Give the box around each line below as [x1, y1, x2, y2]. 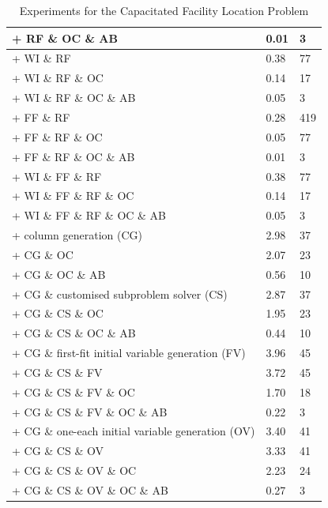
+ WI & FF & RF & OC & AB [12, 207, 167, 224]
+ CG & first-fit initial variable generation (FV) [12, 344, 246, 361]
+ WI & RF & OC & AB [12, 89, 136, 106]
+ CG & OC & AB [12, 265, 106, 282]
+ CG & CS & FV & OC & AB [12, 403, 168, 420]
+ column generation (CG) [12, 227, 143, 243]
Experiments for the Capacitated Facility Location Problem [19, 2, 309, 18]
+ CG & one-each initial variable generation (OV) [12, 423, 255, 439]
